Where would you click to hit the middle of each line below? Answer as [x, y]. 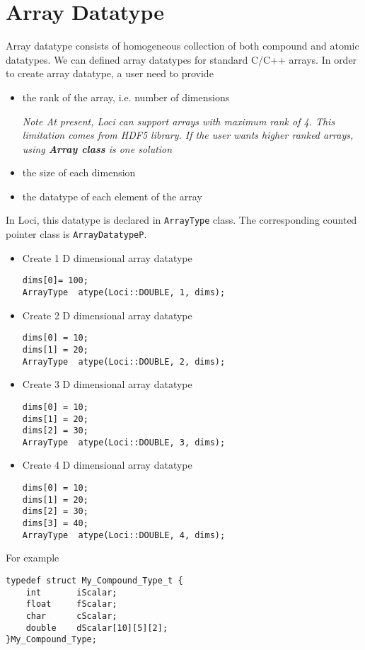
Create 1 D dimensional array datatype [107, 257]
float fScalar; [71, 604]
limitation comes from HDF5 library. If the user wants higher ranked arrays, [188, 135]
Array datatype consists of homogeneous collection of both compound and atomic [182, 46]
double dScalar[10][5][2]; [97, 628]
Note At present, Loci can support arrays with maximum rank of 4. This [179, 121]
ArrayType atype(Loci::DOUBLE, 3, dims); [124, 442]
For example [33, 558]
